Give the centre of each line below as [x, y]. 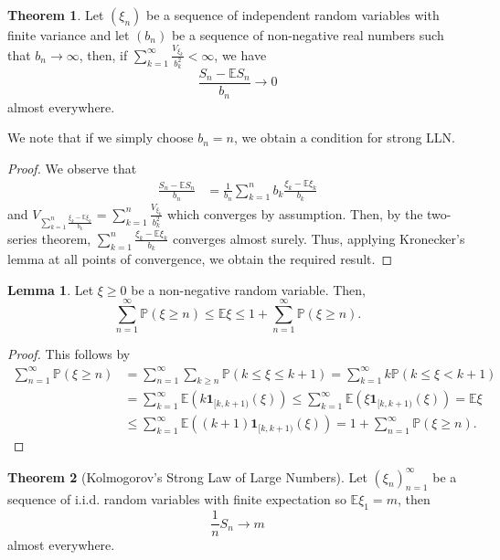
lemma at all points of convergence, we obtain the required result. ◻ [200, 259]
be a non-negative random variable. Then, [248, 289]
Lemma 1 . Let [51, 289]
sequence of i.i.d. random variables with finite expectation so [177, 499]
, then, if [103, 54]
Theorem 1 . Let [56, 15]
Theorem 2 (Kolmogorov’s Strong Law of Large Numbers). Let [187, 476]
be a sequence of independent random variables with [293, 15]
